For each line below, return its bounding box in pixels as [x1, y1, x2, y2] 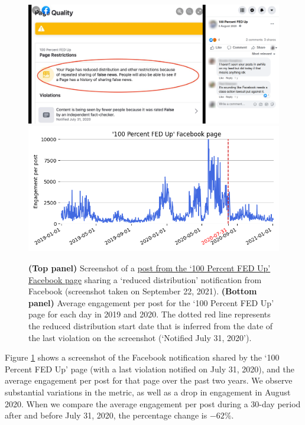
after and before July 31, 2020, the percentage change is [5, 409, 207, 421]
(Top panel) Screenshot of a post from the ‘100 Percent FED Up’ [28, 262, 271, 274]
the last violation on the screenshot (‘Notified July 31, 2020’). [28, 331, 252, 343]
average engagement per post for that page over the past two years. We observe [5, 374, 293, 387]
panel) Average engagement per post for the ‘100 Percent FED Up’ [28, 296, 274, 309]
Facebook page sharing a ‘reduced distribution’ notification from [28, 273, 262, 286]
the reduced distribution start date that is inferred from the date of [28, 319, 273, 332]
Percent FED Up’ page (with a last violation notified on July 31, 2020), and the [5, 362, 294, 375]
